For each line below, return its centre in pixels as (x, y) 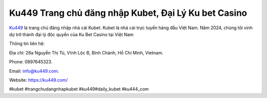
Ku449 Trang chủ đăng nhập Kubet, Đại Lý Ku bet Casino (128, 13)
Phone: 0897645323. (31, 62)
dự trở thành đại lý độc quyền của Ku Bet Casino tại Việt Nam (71, 34)
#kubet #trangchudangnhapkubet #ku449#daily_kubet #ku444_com (79, 89)
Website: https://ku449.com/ (38, 80)
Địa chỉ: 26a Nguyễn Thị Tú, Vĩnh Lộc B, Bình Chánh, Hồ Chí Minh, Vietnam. (86, 52)
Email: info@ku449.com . (34, 71)
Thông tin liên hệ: (27, 44)
